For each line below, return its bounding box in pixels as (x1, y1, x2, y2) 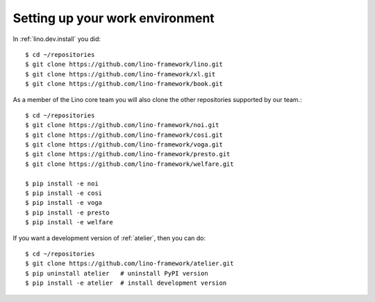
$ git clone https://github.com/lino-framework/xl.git (25, 70, 216, 78)
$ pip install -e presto (25, 208, 110, 217)
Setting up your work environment (12, 10, 215, 26)
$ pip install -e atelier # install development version (25, 279, 227, 287)
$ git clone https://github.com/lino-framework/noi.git (25, 121, 219, 129)
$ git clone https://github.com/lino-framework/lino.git (25, 60, 224, 69)
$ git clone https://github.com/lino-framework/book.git (25, 80, 224, 88)
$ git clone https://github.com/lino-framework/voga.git (25, 141, 224, 149)
